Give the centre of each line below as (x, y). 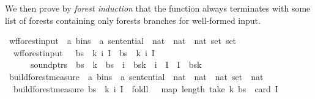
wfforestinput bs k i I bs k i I (84, 52)
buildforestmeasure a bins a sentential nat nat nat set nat (136, 76)
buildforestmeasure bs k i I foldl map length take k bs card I (146, 88)
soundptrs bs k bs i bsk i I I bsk (116, 64)
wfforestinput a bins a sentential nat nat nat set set (123, 41)
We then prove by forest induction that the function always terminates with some (158, 8)
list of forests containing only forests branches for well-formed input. (133, 20)
